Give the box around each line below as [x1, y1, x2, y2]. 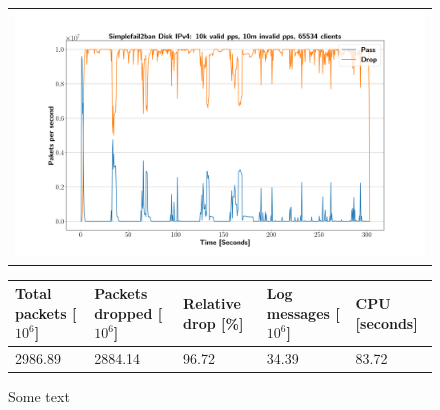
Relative [183, 292, 241, 313]
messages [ [266, 302, 340, 323]
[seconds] [355, 312, 418, 333]
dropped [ [94, 302, 163, 323]
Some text [8, 386, 70, 407]
